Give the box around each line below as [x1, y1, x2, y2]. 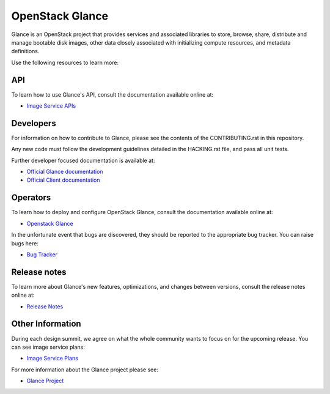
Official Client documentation [26, 176, 100, 184]
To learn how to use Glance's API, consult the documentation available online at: [11, 91, 214, 98]
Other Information [11, 319, 82, 329]
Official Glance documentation [26, 168, 103, 176]
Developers [11, 118, 56, 128]
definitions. [11, 48, 40, 55]
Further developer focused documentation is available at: [11, 157, 155, 164]
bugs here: [11, 239, 39, 247]
